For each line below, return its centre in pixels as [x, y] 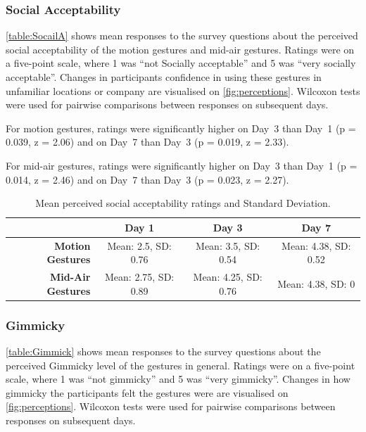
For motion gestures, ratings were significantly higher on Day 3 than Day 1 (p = [181, 128]
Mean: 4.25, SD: [228, 277]
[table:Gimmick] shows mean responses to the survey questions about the [163, 351]
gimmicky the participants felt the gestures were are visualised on [147, 392]
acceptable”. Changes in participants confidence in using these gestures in [164, 77]
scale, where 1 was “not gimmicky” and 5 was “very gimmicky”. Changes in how [178, 379]
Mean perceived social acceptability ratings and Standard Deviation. [183, 203]
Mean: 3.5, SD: [228, 245]
